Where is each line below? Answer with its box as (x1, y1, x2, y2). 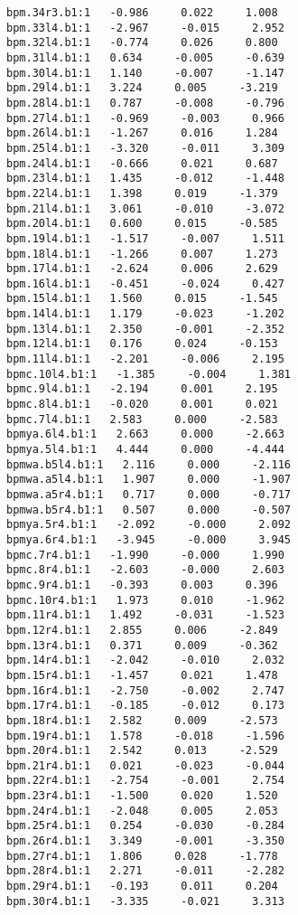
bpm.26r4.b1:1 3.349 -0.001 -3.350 (6, 835, 284, 848)
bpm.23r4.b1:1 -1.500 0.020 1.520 (6, 789, 278, 803)
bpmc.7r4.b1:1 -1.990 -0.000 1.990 (6, 548, 284, 561)
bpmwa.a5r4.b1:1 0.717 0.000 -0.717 (6, 488, 291, 501)
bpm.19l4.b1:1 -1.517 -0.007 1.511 (6, 231, 284, 245)
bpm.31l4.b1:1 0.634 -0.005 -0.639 (6, 51, 284, 64)
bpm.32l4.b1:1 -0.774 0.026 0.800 (6, 36, 278, 50)
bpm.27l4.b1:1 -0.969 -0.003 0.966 (6, 111, 284, 125)
